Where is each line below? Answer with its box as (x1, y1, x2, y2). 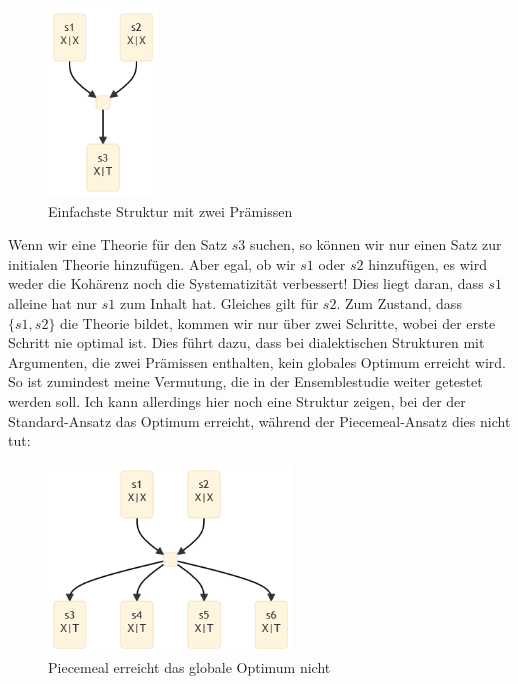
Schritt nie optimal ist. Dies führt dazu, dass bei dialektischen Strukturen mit (8, 332, 485, 353)
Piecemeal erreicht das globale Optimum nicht (48, 657, 331, 678)
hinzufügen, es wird (368, 253, 488, 274)
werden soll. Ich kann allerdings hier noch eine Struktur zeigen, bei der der (8, 390, 466, 411)
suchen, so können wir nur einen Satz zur (249, 234, 502, 255)
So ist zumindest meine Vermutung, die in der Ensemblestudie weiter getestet (8, 371, 483, 392)
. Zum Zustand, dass (336, 292, 462, 313)
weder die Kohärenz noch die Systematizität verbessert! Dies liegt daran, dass (8, 273, 484, 294)
